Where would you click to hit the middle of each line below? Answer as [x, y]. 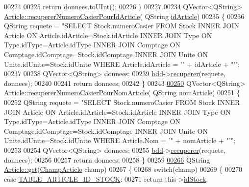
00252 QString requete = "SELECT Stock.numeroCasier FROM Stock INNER [122, 102]
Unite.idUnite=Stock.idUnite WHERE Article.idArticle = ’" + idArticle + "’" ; [122, 64]
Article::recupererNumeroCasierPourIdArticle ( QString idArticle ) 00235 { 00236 [124, 16]
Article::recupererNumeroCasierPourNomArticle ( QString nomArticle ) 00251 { [122, 93]
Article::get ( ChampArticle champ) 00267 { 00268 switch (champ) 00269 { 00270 [123, 169]
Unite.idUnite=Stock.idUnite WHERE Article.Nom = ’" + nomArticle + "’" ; [120, 140]
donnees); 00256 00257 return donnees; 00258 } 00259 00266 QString [107, 159]
